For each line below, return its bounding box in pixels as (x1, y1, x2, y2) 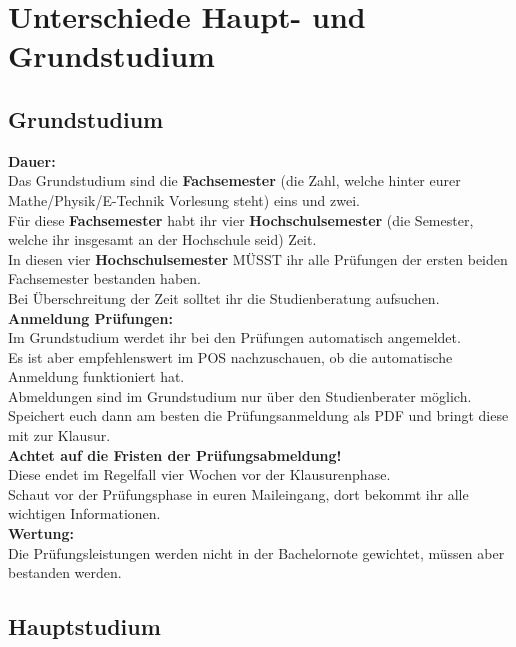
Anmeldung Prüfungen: (8, 307, 173, 328)
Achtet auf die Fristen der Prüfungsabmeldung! (8, 444, 342, 465)
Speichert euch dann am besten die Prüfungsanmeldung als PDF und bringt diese (8, 405, 509, 426)
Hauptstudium (8, 611, 161, 642)
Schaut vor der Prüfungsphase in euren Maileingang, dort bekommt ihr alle (8, 483, 469, 504)
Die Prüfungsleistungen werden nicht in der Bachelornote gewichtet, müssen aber (8, 542, 505, 563)
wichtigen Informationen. (8, 503, 161, 524)
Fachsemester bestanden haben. (8, 268, 201, 289)
